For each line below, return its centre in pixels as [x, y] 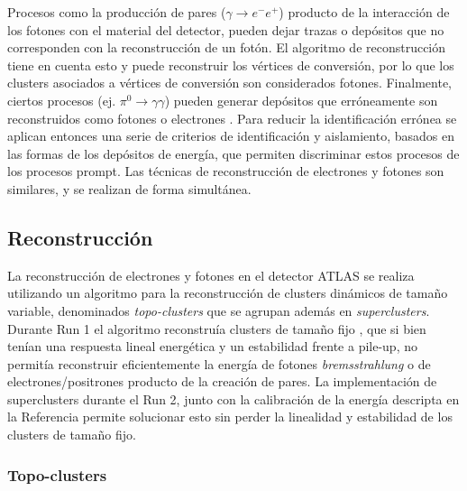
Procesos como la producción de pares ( [117, 12]
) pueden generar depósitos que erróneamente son [301, 100]
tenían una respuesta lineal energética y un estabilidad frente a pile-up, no [212, 346]
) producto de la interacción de [364, 12]
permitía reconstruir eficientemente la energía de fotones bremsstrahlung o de [219, 363]
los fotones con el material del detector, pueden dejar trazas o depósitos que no [226, 29]
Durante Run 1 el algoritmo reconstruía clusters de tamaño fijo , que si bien [217, 328]
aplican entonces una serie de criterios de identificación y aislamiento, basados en [231, 136]
